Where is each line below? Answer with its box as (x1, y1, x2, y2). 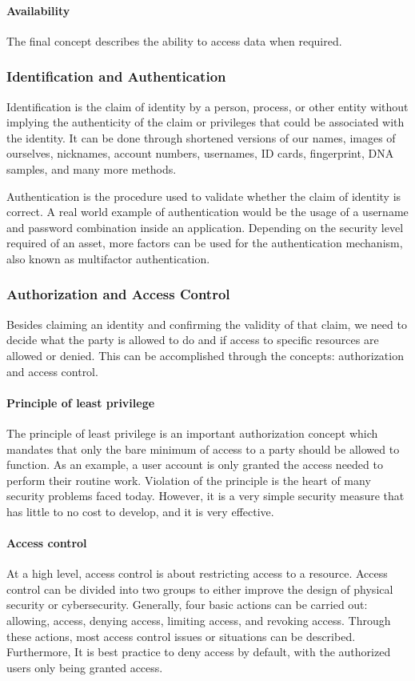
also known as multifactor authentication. (6, 250, 210, 266)
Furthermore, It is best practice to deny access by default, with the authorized (6, 643, 391, 660)
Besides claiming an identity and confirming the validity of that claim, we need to (6, 315, 407, 332)
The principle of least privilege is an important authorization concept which (6, 424, 378, 441)
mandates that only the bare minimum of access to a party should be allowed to (6, 440, 400, 457)
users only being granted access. (6, 659, 163, 675)
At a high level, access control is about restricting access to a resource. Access (6, 565, 388, 582)
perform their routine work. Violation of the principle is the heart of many (6, 471, 371, 488)
